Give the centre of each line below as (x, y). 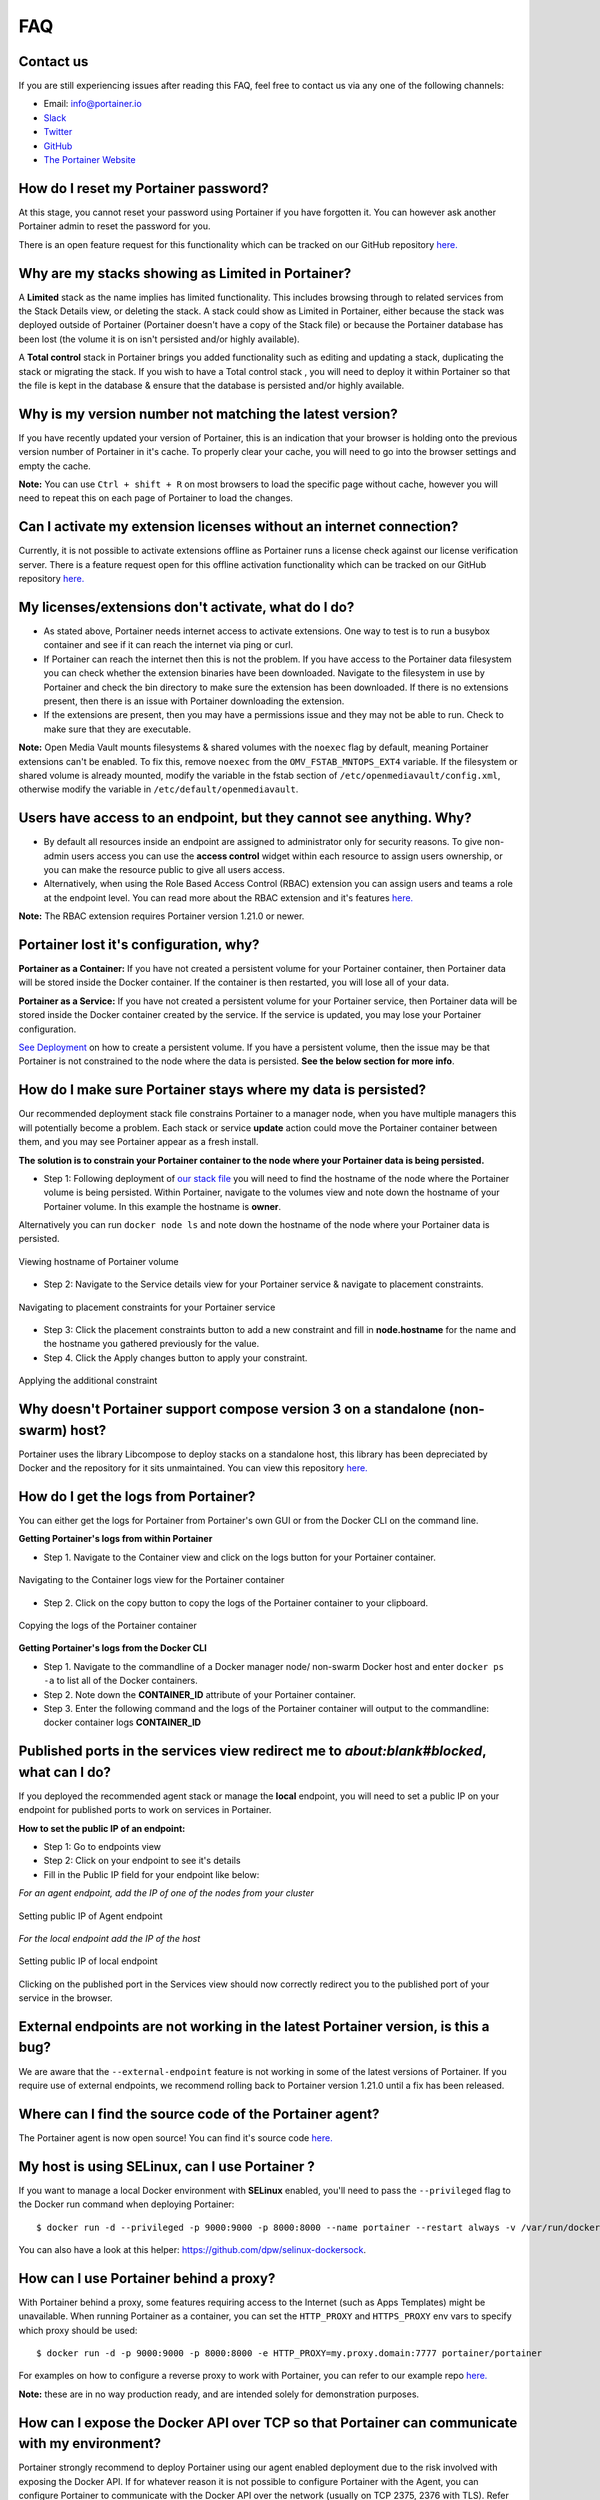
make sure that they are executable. (117, 729)
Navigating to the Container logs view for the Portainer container (151, 1580)
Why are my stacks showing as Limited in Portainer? (185, 273)
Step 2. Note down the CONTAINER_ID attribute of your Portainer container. (200, 1694)
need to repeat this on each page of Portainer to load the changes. (156, 498)
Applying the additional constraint (88, 1381)
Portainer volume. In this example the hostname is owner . (162, 1206)
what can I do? (65, 1771)
